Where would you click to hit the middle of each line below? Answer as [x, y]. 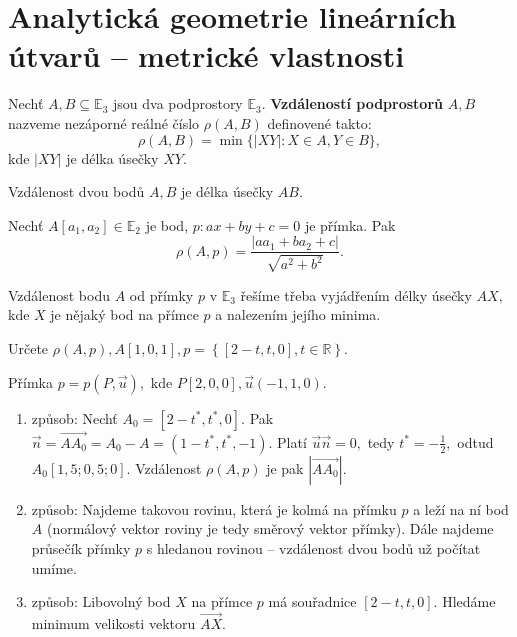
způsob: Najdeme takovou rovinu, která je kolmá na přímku [214, 508]
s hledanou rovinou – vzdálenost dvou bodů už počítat [313, 547]
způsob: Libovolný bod [101, 601]
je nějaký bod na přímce [124, 314]
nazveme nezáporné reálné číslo [104, 122]
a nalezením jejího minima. [298, 314]
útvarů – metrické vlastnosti [206, 55]
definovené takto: [319, 122]
